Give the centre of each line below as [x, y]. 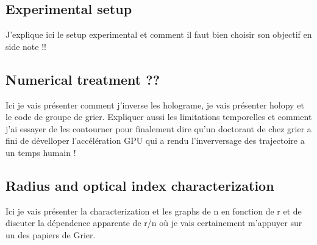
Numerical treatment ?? [83, 79]
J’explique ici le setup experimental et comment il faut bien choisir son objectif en [159, 34]
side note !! [26, 46]
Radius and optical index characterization [140, 185]
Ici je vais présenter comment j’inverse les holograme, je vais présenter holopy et [155, 105]
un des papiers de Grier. [51, 234]
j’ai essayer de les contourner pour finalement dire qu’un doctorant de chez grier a [158, 128]
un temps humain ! [41, 152]
